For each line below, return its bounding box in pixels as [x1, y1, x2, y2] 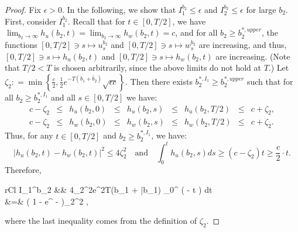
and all [50, 91, 76, 103]
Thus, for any [5, 129, 53, 141]
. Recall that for [67, 15, 125, 27]
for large [246, 4, 276, 15]
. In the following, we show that [61, 4, 176, 15]
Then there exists [130, 75, 193, 87]
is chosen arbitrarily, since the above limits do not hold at [54, 61, 261, 74]
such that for [246, 75, 293, 87]
